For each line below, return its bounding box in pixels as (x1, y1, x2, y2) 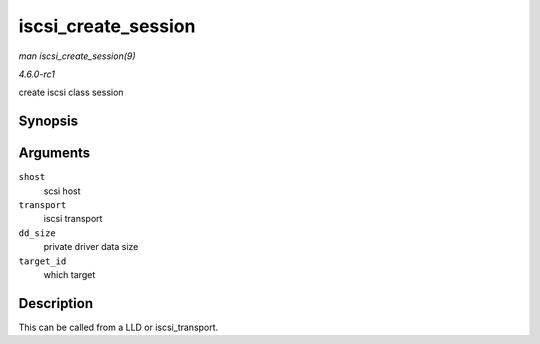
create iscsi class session (18, 86, 124, 99)
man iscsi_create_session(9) (18, 50, 136, 62)
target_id (18, 255, 67, 267)
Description (18, 295, 94, 312)
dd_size (18, 227, 57, 239)
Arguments (18, 145, 91, 162)
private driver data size (43, 241, 139, 253)
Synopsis (18, 113, 79, 130)
